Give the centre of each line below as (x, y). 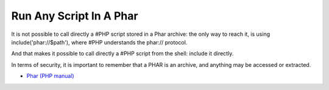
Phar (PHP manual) (50, 76)
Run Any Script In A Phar (75, 16)
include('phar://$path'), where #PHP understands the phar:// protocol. (99, 42)
